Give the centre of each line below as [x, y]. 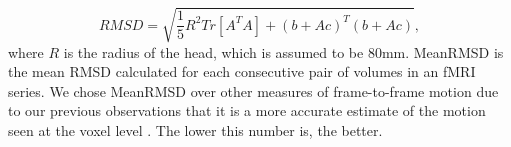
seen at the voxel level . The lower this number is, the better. [195, 129]
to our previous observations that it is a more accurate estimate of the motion [247, 110]
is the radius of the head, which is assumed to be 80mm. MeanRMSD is [283, 51]
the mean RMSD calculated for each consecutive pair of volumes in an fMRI [242, 71]
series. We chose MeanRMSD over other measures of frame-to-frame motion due [253, 90]
